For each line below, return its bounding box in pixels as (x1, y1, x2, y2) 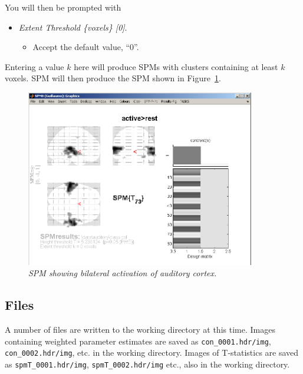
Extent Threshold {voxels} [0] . (18, 21, 127, 33)
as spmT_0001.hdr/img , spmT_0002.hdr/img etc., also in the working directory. (5, 358, 290, 370)
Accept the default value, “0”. (32, 41, 139, 53)
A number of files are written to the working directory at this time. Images (5, 323, 275, 336)
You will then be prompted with (5, 1, 121, 13)
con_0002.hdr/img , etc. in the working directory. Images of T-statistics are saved (5, 346, 299, 359)
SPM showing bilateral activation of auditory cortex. (28, 267, 217, 279)
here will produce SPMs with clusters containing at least (74, 60, 278, 72)
